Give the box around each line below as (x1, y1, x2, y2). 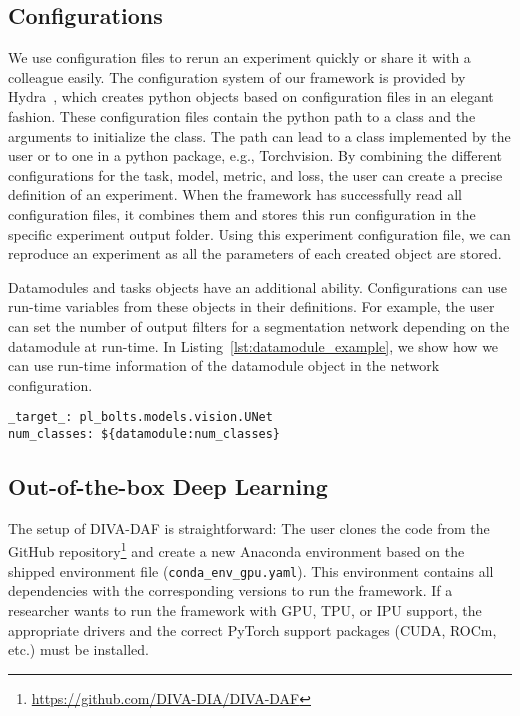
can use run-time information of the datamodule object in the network (8, 355, 440, 376)
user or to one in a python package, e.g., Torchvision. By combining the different (8, 145, 503, 166)
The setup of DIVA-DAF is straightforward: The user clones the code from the (8, 517, 490, 538)
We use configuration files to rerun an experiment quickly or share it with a (8, 47, 471, 68)
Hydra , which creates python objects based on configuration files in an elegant (8, 86, 494, 107)
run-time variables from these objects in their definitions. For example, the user (8, 296, 495, 317)
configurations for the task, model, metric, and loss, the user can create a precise (8, 164, 503, 185)
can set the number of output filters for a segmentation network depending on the (8, 315, 510, 336)
